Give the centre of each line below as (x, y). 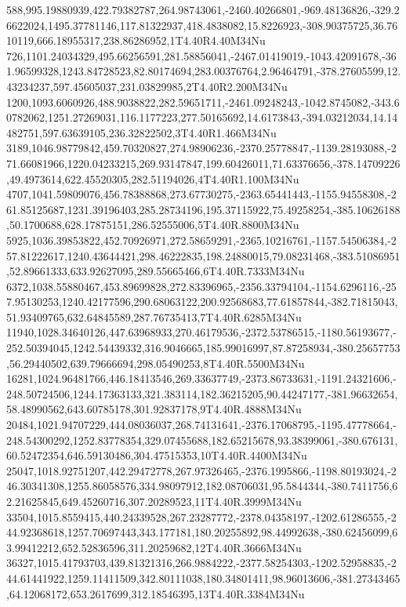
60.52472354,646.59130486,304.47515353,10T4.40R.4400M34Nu (157, 455)
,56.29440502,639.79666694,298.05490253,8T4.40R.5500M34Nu (156, 363)
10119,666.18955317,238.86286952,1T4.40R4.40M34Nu (136, 40)
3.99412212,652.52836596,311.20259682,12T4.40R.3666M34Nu (154, 547)
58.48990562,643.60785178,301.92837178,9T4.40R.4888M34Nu (154, 409)
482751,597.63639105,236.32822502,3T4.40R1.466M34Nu (141, 132)
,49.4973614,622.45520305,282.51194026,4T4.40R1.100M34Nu (153, 178)
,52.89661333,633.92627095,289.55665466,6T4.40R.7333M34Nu (156, 271)
